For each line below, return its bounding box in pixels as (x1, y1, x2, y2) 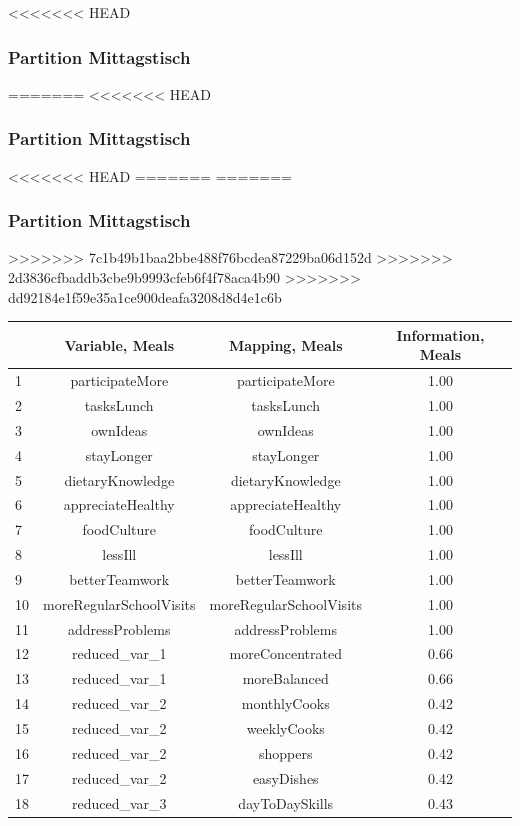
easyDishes (252, 767, 319, 788)
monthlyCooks (241, 693, 330, 714)
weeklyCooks (246, 717, 325, 738)
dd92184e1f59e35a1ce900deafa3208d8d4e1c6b (8, 286, 282, 307)
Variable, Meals (64, 334, 174, 355)
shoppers (259, 742, 313, 763)
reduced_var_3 (71, 792, 167, 813)
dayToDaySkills (238, 792, 334, 813)
